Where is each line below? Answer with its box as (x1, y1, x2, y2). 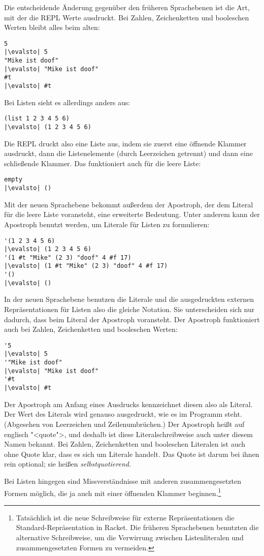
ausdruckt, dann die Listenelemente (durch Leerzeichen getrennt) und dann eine (4, 148, 253, 159)
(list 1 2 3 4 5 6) (4, 115, 70, 122)
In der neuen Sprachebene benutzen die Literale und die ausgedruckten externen (4, 294, 254, 304)
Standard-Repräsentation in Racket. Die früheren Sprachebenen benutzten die (16, 522, 259, 533)
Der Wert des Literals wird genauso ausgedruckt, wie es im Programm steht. (4, 409, 242, 419)
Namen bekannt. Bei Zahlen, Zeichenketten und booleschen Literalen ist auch (4, 439, 246, 449)
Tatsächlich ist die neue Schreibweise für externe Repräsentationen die (16, 512, 235, 522)
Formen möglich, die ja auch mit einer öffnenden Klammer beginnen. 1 (4, 486, 221, 498)
